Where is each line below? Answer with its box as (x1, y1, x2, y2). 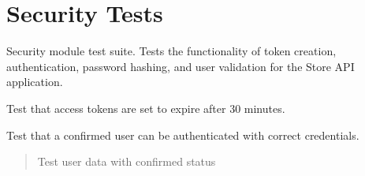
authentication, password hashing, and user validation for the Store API (6, 58, 355, 74)
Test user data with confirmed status (37, 153, 216, 170)
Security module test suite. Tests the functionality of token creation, (6, 43, 337, 59)
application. (6, 73, 63, 90)
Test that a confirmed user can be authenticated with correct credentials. (6, 126, 359, 143)
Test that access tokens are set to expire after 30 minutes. (6, 99, 285, 116)
